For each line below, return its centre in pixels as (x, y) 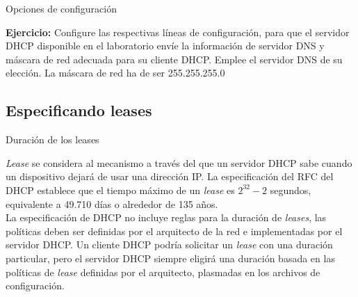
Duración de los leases (52, 139)
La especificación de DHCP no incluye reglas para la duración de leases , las (166, 217)
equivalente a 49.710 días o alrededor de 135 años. (112, 203)
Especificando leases (79, 110)
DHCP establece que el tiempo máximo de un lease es (120, 190)
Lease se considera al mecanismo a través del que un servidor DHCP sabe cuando (179, 162)
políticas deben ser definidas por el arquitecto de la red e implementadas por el (174, 231)
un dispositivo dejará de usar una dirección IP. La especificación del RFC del (170, 176)
